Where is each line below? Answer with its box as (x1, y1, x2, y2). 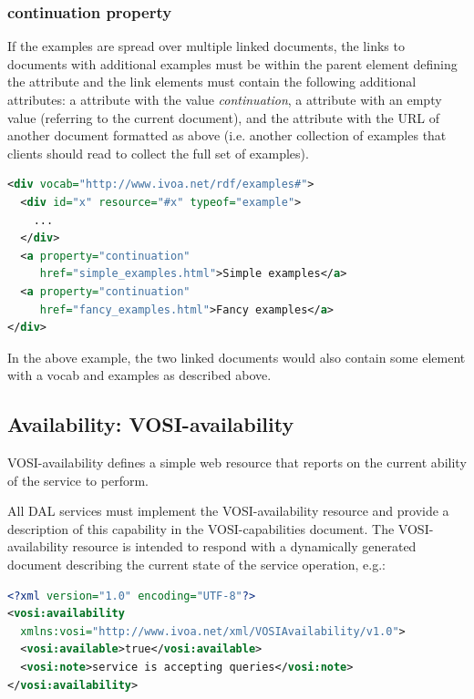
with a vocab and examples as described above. (7, 365, 272, 385)
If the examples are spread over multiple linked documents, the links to (7, 36, 405, 56)
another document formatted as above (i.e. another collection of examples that (7, 126, 447, 145)
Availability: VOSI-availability (7, 410, 294, 438)
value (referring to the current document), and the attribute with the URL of (7, 108, 439, 127)
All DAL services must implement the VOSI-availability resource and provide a (7, 501, 449, 520)
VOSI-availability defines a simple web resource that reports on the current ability (7, 453, 467, 472)
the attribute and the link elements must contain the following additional (7, 72, 417, 91)
